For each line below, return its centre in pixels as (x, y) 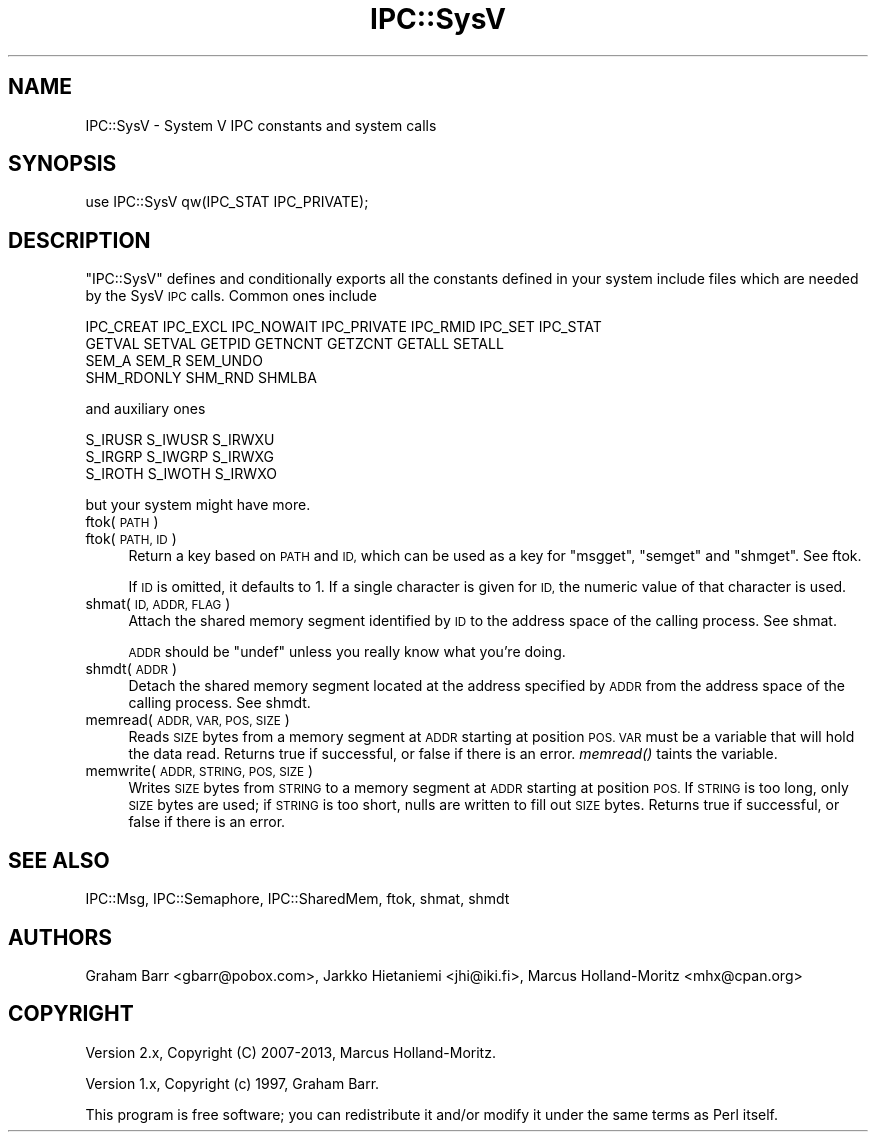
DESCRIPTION (79, 240)
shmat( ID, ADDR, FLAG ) (158, 604)
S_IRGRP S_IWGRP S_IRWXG (179, 457)
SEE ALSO (59, 860)
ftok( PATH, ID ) (131, 539)
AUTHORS (60, 937)
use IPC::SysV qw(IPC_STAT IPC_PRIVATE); (227, 202)
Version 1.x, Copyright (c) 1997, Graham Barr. (232, 1083)
